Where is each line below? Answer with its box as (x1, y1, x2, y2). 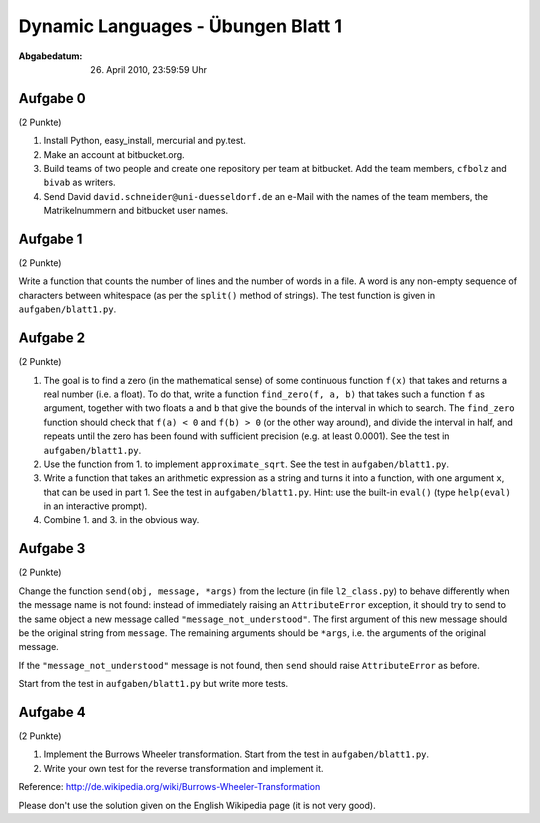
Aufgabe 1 (18, 231, 83, 247)
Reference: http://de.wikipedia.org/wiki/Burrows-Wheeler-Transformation (18, 781, 321, 793)
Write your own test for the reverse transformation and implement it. (43, 762, 324, 774)
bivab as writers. (43, 176, 116, 189)
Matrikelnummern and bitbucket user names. (43, 205, 229, 217)
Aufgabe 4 (18, 703, 87, 720)
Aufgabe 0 (18, 90, 86, 107)
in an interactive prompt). (43, 500, 148, 512)
